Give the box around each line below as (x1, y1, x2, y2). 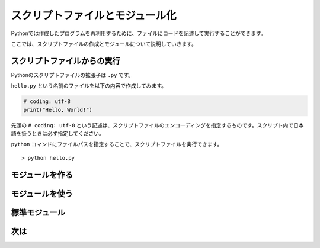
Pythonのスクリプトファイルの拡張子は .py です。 (11, 71, 134, 78)
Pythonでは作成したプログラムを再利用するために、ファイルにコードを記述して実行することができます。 (11, 30, 266, 37)
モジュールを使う (11, 188, 73, 198)
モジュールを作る (11, 169, 73, 180)
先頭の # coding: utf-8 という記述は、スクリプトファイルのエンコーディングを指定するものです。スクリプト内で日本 (11, 121, 304, 128)
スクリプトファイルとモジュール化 (11, 9, 177, 22)
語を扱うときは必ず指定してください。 (11, 130, 105, 137)
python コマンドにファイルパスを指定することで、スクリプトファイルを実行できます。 (11, 141, 223, 148)
